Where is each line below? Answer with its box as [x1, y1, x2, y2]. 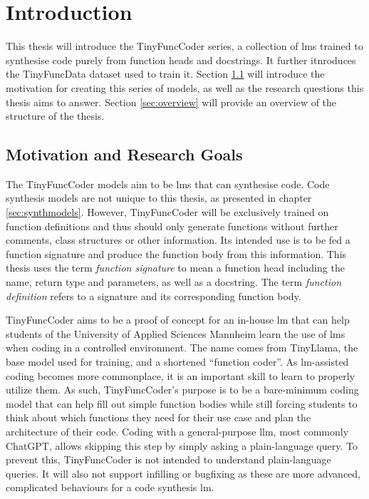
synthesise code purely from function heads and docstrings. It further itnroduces [6, 52, 356, 67]
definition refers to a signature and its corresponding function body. [6, 288, 301, 303]
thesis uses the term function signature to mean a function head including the [6, 260, 345, 275]
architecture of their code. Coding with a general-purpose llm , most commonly [6, 423, 349, 438]
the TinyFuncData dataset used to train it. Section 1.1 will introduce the [6, 66, 325, 81]
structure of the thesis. [6, 108, 105, 123]
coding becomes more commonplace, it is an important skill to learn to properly [6, 368, 355, 383]
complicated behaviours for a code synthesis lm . [6, 480, 214, 495]
